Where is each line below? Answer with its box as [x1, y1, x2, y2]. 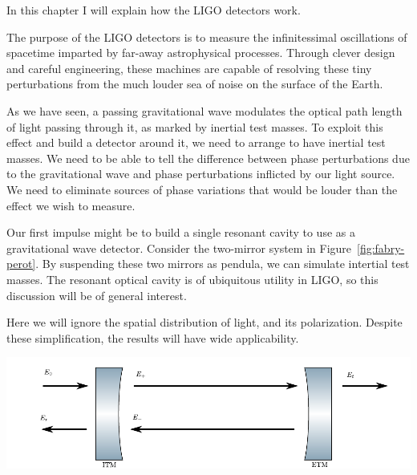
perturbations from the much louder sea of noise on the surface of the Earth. [6, 75, 383, 92]
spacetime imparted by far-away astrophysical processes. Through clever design [6, 44, 395, 61]
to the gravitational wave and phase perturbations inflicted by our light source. [6, 165, 395, 182]
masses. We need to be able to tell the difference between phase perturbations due [6, 149, 410, 166]
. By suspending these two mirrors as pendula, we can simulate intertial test [35, 255, 410, 272]
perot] [6, 255, 36, 272]
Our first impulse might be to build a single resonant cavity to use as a [6, 224, 355, 241]
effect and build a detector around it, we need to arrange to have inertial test [6, 134, 386, 151]
